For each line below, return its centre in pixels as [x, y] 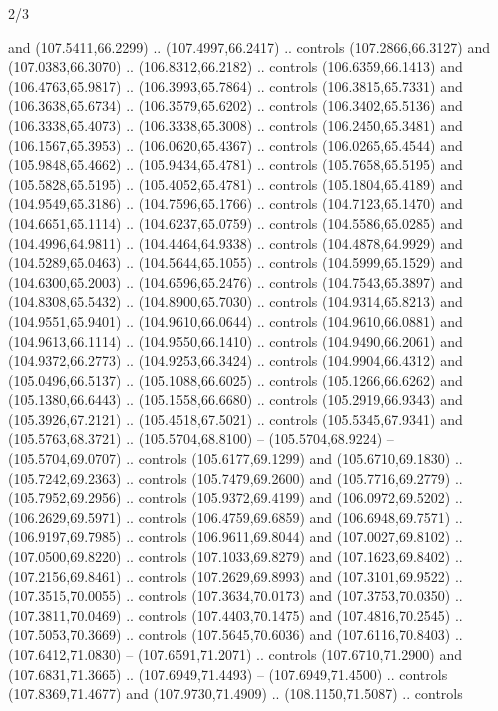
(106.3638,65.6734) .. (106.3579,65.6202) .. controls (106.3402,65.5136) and [235, 105]
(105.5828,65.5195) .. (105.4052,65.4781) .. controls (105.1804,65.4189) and [235, 183]
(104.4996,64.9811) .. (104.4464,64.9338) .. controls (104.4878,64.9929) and [235, 242]
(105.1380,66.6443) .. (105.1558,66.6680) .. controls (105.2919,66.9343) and [235, 399]
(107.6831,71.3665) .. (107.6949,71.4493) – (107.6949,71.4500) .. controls [228, 673]
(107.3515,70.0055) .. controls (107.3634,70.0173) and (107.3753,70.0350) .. [235, 595]
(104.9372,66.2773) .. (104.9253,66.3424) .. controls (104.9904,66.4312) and [235, 360]
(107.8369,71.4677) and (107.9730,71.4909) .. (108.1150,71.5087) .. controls [235, 693]
